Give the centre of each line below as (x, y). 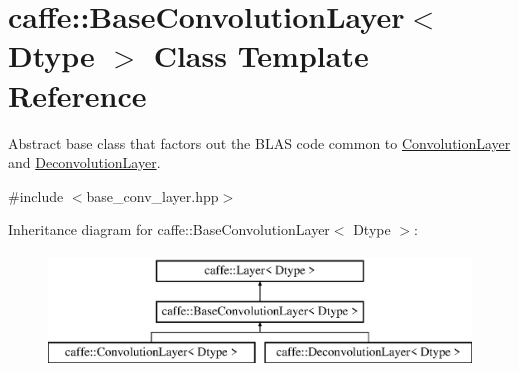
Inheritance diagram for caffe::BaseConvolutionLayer (169, 229)
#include (36, 195)
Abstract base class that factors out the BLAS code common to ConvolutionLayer (259, 142)
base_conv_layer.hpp (152, 195)
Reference (77, 94)
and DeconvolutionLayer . (84, 162)
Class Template (261, 55)
